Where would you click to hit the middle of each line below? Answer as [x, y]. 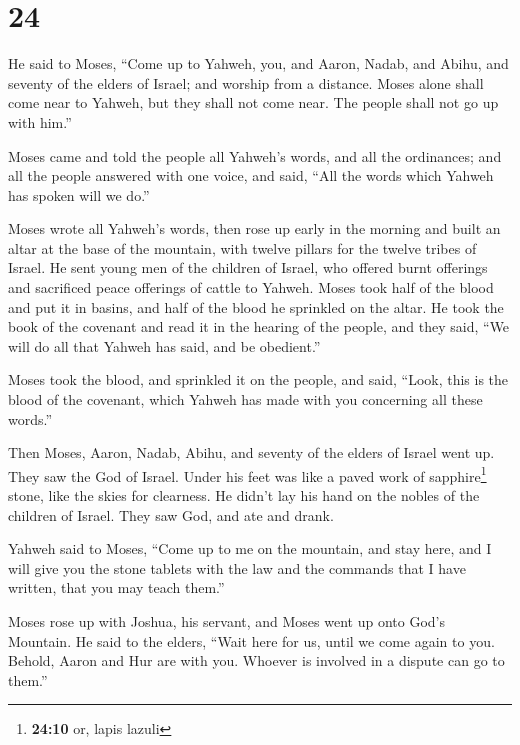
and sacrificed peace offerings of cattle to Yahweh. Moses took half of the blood [251, 287]
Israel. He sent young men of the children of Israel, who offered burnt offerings [248, 267]
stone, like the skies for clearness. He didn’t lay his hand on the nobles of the [244, 495]
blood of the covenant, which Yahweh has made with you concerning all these [245, 399]
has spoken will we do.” [79, 194]
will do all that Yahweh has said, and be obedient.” [164, 345]
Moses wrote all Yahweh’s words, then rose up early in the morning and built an [254, 228]
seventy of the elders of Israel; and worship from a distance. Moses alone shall [246, 82]
